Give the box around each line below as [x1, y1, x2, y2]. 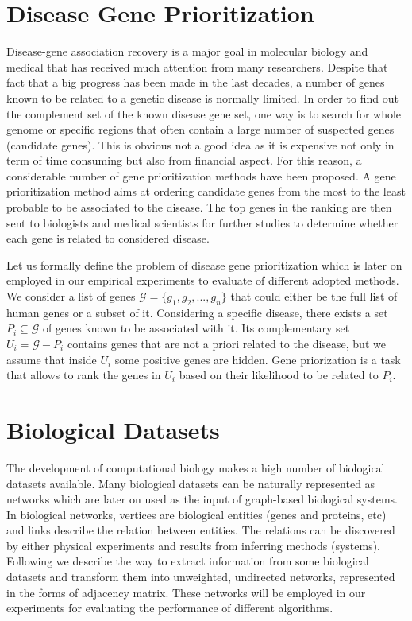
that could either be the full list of [230, 288, 398, 305]
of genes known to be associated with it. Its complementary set [43, 320, 350, 336]
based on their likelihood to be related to [179, 367, 379, 383]
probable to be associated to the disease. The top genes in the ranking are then [6, 199, 392, 215]
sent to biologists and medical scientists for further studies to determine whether [6, 214, 399, 231]
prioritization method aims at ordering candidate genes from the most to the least [6, 183, 406, 200]
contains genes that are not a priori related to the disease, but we [67, 336, 386, 352]
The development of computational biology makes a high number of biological [6, 459, 385, 475]
